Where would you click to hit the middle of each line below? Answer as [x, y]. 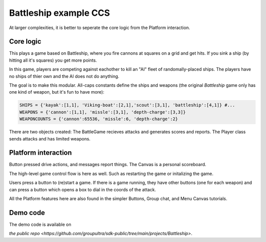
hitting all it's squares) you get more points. [53, 60]
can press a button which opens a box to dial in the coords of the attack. [83, 189]
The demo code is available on [40, 224]
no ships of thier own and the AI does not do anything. [64, 76]
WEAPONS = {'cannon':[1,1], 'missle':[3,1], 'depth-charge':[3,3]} [103, 112]
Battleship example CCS [60, 13]
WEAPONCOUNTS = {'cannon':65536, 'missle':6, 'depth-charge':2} [99, 119]
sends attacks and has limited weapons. [50, 138]
